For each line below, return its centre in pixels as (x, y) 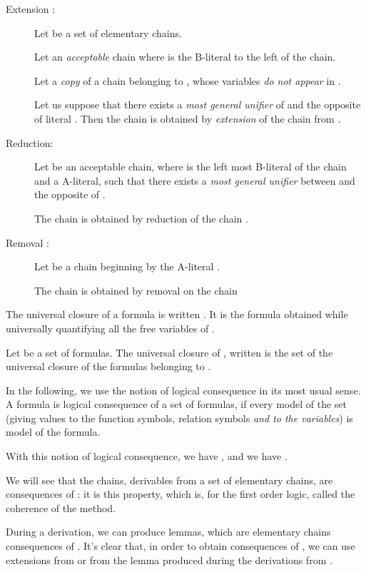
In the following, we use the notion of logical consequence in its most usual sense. (183, 390)
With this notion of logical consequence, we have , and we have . (147, 456)
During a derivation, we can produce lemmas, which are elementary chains (168, 532)
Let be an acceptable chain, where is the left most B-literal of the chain (190, 167)
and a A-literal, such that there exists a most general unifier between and (195, 180)
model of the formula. (53, 432)
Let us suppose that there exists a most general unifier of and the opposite (198, 104)
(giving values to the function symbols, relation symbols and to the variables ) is (179, 418)
